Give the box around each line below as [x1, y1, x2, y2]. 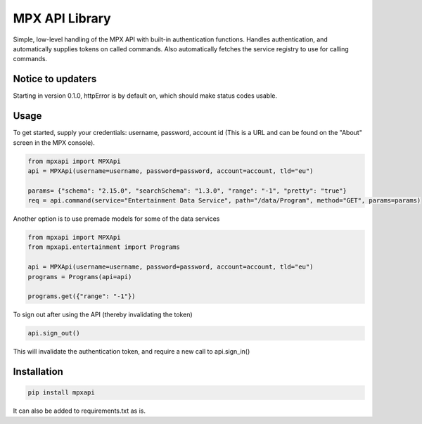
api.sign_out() [27, 329, 80, 338]
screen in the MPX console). [13, 138, 95, 147]
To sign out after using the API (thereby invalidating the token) [13, 310, 193, 319]
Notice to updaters [13, 73, 97, 85]
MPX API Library [13, 11, 112, 26]
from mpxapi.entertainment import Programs [27, 243, 181, 251]
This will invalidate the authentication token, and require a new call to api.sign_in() [13, 347, 250, 356]
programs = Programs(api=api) [27, 273, 132, 281]
